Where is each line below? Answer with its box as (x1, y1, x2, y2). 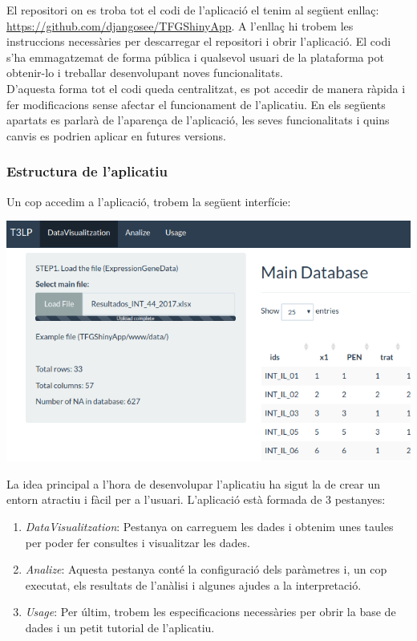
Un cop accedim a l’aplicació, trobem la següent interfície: (6, 193, 291, 209)
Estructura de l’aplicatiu (6, 161, 168, 181)
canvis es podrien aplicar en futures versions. (6, 127, 226, 144)
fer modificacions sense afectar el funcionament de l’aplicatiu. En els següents (6, 95, 386, 112)
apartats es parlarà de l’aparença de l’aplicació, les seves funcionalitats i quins (6, 112, 390, 128)
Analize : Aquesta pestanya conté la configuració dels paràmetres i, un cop (25, 561, 387, 578)
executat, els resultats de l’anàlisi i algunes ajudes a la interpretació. (25, 576, 362, 593)
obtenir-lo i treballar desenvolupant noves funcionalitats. (6, 64, 283, 81)
